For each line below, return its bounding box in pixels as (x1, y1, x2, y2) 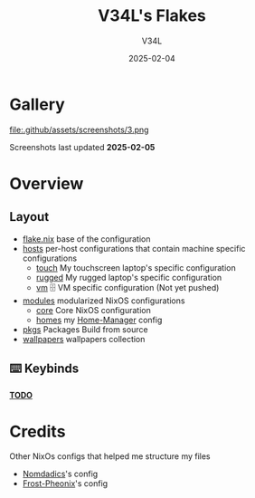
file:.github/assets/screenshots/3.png (9, 124, 149, 135)
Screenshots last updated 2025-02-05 (9, 141, 156, 152)
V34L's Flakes (98, 5, 206, 26)
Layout (9, 209, 50, 225)
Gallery (9, 94, 65, 114)
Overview (9, 173, 84, 194)
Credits (9, 421, 66, 442)
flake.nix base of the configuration (22, 233, 151, 244)
